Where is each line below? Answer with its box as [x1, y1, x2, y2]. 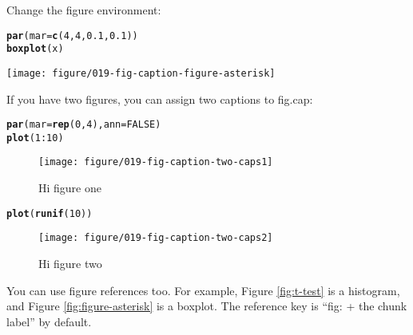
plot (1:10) [6, 132, 64, 144]
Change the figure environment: [6, 2, 161, 18]
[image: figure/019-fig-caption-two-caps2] [38, 232, 273, 244]
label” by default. [6, 313, 92, 329]
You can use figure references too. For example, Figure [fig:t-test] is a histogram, [6, 282, 400, 298]
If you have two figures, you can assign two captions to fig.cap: [6, 90, 313, 107]
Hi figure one [38, 179, 101, 196]
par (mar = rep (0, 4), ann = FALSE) [6, 119, 161, 131]
